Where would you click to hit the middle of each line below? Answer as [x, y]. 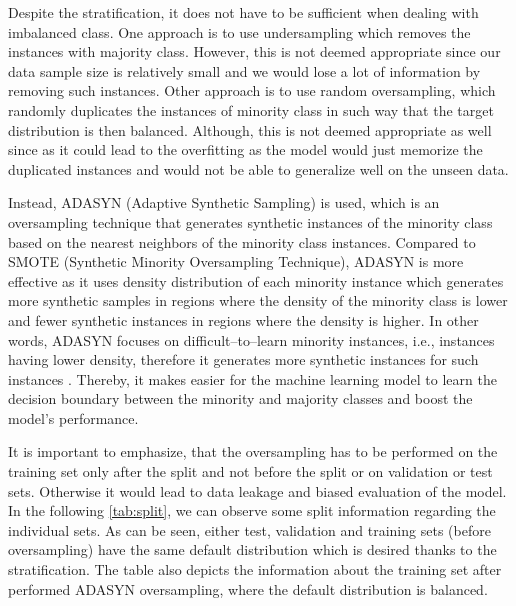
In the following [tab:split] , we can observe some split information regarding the [252, 510]
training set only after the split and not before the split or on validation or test [250, 471]
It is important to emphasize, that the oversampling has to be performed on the [253, 451]
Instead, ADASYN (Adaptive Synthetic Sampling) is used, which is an [224, 202]
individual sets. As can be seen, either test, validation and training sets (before [249, 529]
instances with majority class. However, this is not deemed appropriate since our [254, 51]
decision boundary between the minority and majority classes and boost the [240, 398]
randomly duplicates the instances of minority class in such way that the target [251, 109]
